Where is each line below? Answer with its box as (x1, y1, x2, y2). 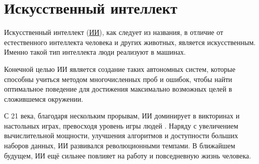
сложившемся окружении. (4, 93, 83, 104)
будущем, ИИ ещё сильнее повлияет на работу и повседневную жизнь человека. (4, 150, 251, 160)
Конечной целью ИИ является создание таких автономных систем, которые (4, 63, 236, 74)
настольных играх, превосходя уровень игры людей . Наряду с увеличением (4, 120, 238, 131)
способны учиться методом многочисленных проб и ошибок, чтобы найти (4, 73, 232, 84)
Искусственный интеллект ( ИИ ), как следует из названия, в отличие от (4, 27, 224, 37)
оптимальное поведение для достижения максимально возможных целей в (4, 84, 232, 94)
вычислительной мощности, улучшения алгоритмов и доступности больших (4, 130, 238, 141)
